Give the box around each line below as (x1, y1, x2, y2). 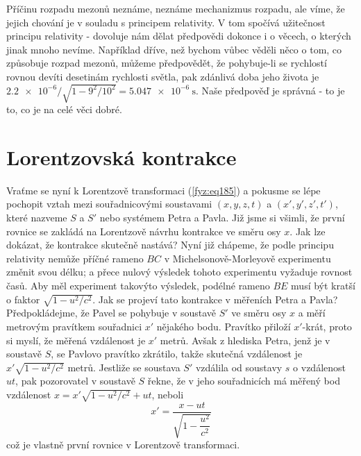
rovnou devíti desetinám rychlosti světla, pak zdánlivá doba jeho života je (6, 69, 319, 83)
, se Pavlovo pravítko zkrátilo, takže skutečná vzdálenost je (51, 346, 303, 361)
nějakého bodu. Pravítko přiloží (156, 319, 291, 333)
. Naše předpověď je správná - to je (195, 83, 345, 97)
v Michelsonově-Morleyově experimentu (164, 251, 331, 265)
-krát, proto (302, 319, 352, 333)
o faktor (6, 292, 40, 306)
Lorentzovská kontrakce (6, 142, 237, 171)
